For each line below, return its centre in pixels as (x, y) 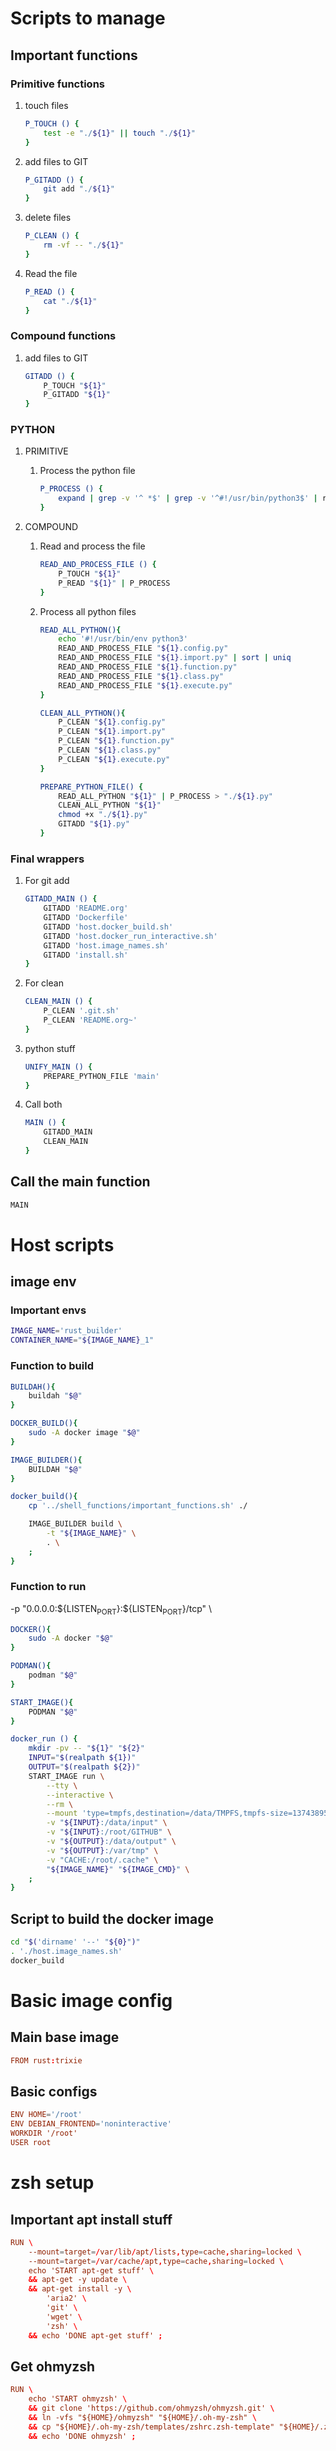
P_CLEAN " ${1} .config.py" (112, 722)
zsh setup (52, 2183)
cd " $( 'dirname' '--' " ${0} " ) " (75, 1942)
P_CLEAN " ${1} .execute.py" (114, 759)
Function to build (52, 1366)
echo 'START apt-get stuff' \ (91, 2270)
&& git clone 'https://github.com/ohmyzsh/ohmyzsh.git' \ (151, 2408)
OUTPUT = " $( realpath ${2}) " (84, 1767)
